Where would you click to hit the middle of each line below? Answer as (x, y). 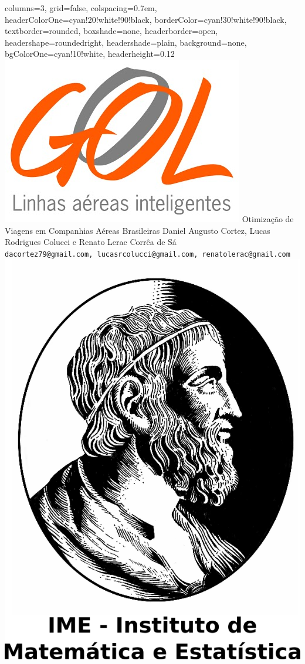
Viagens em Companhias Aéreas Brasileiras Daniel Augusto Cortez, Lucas (138, 230)
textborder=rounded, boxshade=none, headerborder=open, (111, 31)
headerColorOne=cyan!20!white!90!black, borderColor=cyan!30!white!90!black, (146, 19)
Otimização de (268, 218)
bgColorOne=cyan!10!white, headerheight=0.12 (90, 54)
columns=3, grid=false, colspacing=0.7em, (81, 8)
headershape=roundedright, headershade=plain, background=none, (126, 42)
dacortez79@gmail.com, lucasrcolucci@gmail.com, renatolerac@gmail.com (148, 254)
